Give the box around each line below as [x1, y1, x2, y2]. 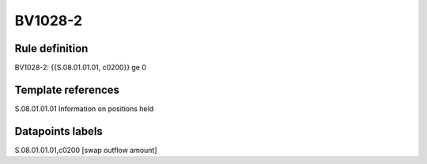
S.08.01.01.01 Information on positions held [14, 103, 154, 114]
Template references [14, 83, 120, 96]
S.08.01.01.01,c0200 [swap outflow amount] [14, 145, 157, 155]
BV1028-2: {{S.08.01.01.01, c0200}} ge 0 [14, 63, 146, 73]
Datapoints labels [14, 125, 103, 138]
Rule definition [14, 42, 89, 55]
